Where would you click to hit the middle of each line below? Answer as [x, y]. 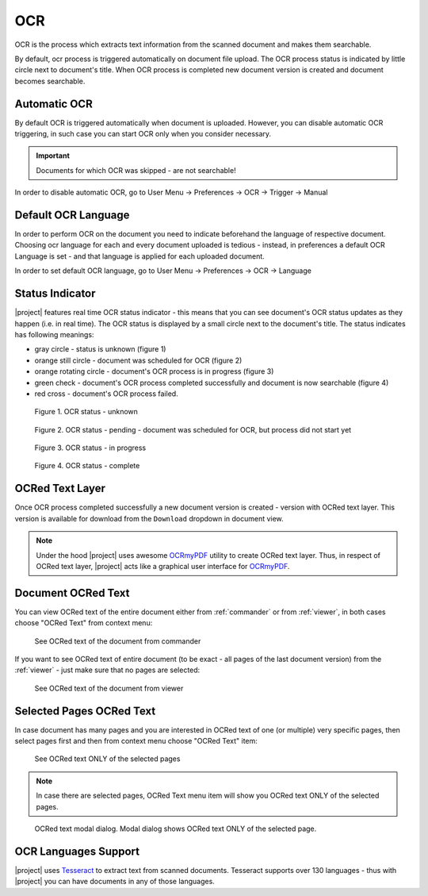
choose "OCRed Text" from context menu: [84, 623]
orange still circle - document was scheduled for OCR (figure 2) [138, 360]
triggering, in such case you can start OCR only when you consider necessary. [143, 134]
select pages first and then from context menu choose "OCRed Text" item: [136, 741]
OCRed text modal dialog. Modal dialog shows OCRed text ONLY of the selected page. [176, 829]
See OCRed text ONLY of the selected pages [107, 759]
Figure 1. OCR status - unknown [86, 412]
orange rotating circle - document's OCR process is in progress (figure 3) [154, 371]
